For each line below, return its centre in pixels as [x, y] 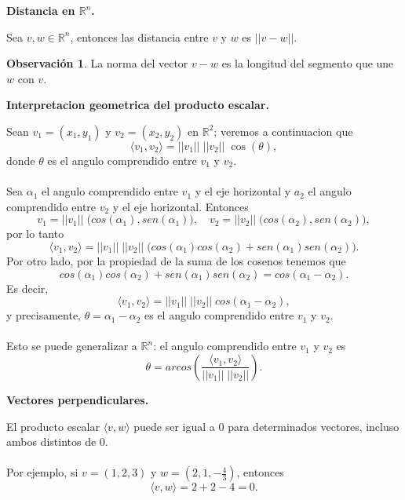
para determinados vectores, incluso [314, 426]
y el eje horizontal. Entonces [181, 206]
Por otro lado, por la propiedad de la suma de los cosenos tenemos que [176, 260]
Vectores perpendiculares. [78, 399]
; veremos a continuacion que [283, 131]
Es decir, [27, 288]
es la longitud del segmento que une [308, 63]
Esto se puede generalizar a [72, 346]
